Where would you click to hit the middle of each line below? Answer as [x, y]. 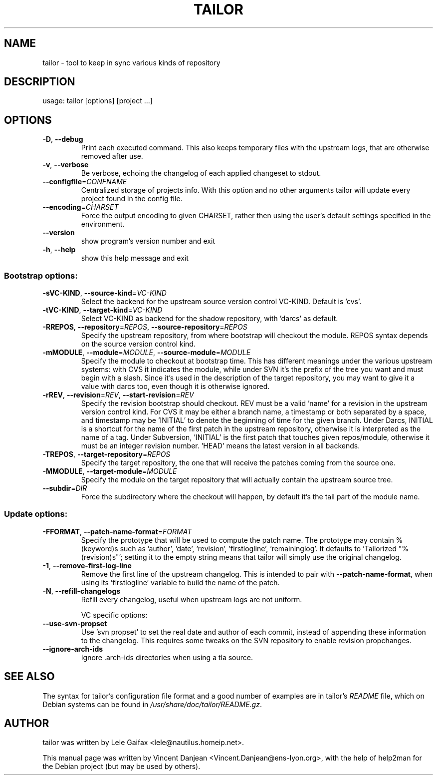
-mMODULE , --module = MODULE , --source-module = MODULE [147, 353]
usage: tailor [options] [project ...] [98, 101]
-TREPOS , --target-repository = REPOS [107, 454]
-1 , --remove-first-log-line [87, 565]
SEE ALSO [29, 677]
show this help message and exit [135, 258]
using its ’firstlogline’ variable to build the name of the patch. [180, 582]
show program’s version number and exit [148, 241]
